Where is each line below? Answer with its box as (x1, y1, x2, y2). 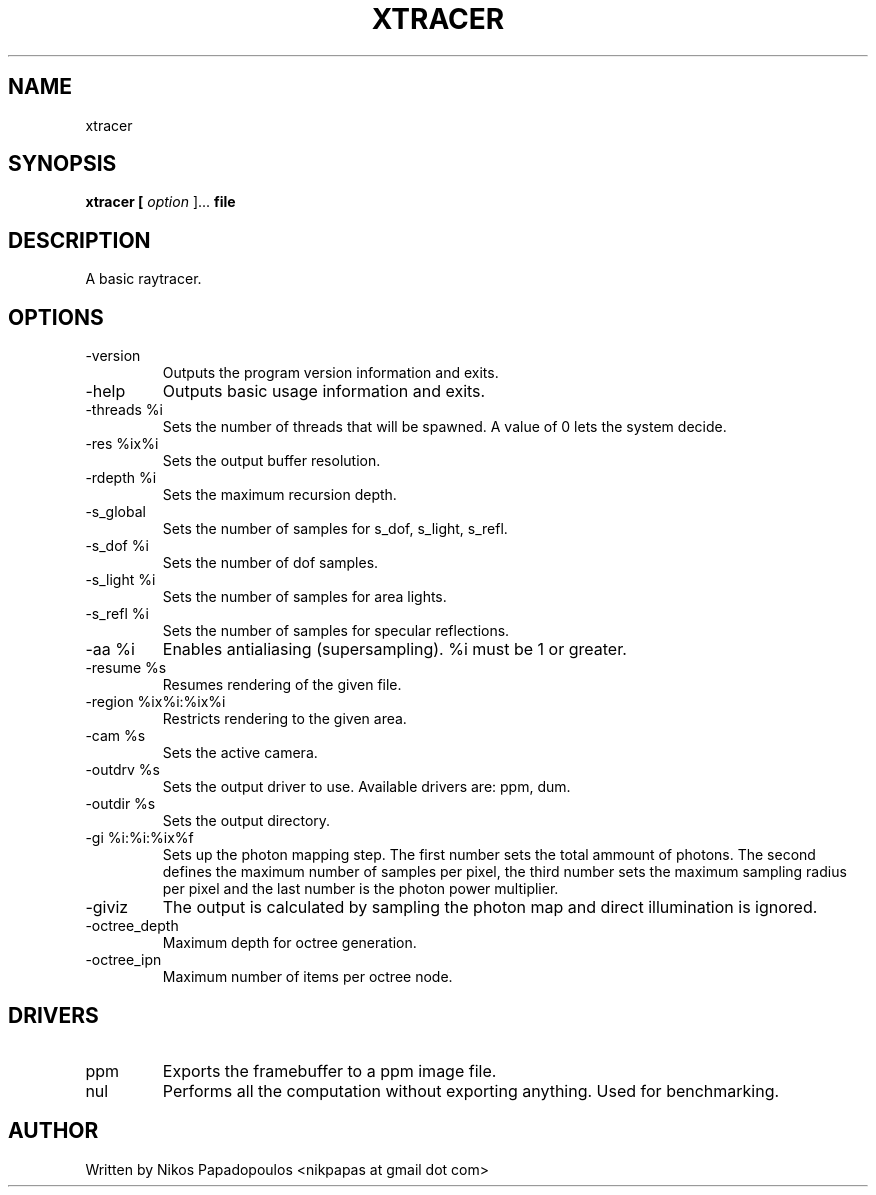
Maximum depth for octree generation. (162, 934, 417, 952)
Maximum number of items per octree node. (162, 968, 453, 986)
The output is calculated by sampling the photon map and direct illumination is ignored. (162, 897, 818, 918)
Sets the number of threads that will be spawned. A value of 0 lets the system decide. (162, 418, 727, 436)
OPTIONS (8, 304, 104, 330)
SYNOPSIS (8, 151, 117, 177)
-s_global (85, 503, 146, 521)
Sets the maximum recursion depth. (162, 486, 397, 504)
